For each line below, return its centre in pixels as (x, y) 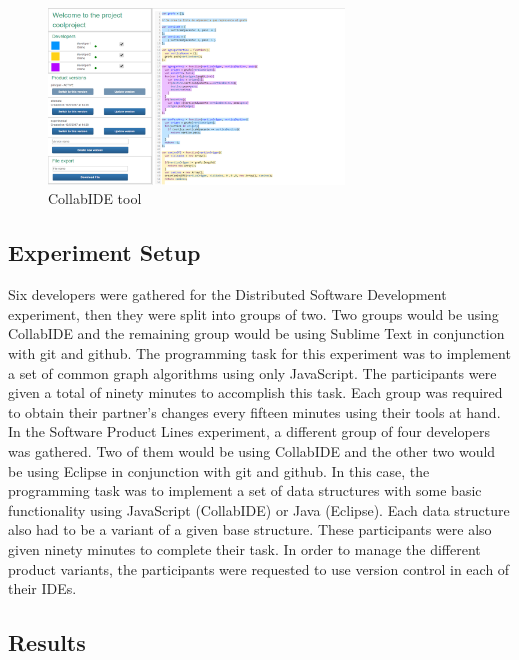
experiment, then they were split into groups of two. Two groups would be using (253, 313)
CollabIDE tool (95, 198)
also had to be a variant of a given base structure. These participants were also (250, 529)
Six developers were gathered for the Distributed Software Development (227, 294)
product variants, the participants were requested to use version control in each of (259, 568)
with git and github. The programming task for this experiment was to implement (259, 352)
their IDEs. (42, 588)
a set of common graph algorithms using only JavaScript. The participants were (252, 372)
